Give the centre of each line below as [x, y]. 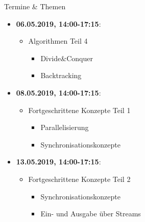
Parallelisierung [65, 127]
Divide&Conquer [67, 58]
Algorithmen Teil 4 [58, 41]
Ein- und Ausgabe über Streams [91, 214]
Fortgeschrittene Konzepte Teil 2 [79, 179]
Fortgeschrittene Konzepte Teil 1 [79, 110]
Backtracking [61, 75]
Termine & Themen [35, 6]
